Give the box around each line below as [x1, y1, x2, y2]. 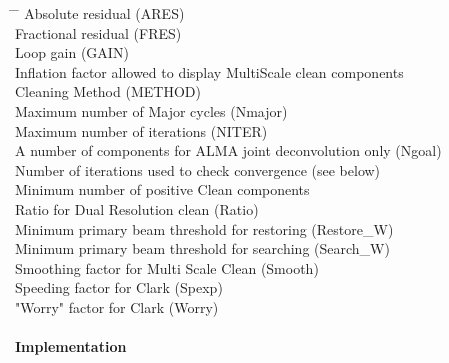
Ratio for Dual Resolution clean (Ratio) [15, 198, 259, 219]
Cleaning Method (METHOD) [15, 81, 201, 102]
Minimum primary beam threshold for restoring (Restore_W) [15, 218, 394, 239]
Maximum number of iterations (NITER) [15, 120, 268, 141]
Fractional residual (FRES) [15, 22, 182, 43]
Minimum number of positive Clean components [15, 179, 310, 200]
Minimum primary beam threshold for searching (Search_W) [15, 238, 390, 259]
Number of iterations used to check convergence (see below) [15, 159, 381, 180]
